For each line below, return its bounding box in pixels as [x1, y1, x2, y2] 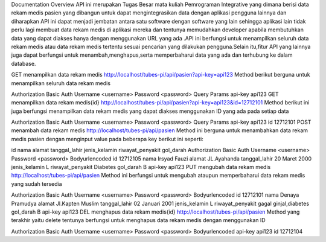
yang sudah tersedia [11, 180, 63, 187]
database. [11, 60, 36, 67]
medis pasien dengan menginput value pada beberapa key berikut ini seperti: [11, 135, 203, 142]
